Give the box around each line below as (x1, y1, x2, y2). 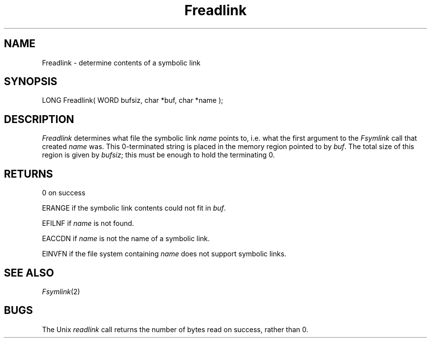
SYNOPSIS (4, 75, 58, 88)
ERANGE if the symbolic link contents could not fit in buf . (42, 204, 226, 213)
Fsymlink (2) (42, 287, 80, 296)
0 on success (42, 188, 86, 197)
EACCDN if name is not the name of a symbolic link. (42, 234, 210, 243)
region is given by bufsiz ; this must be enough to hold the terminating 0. (42, 151, 275, 159)
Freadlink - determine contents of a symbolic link (42, 58, 201, 67)
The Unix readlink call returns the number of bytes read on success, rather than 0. (42, 325, 308, 334)
